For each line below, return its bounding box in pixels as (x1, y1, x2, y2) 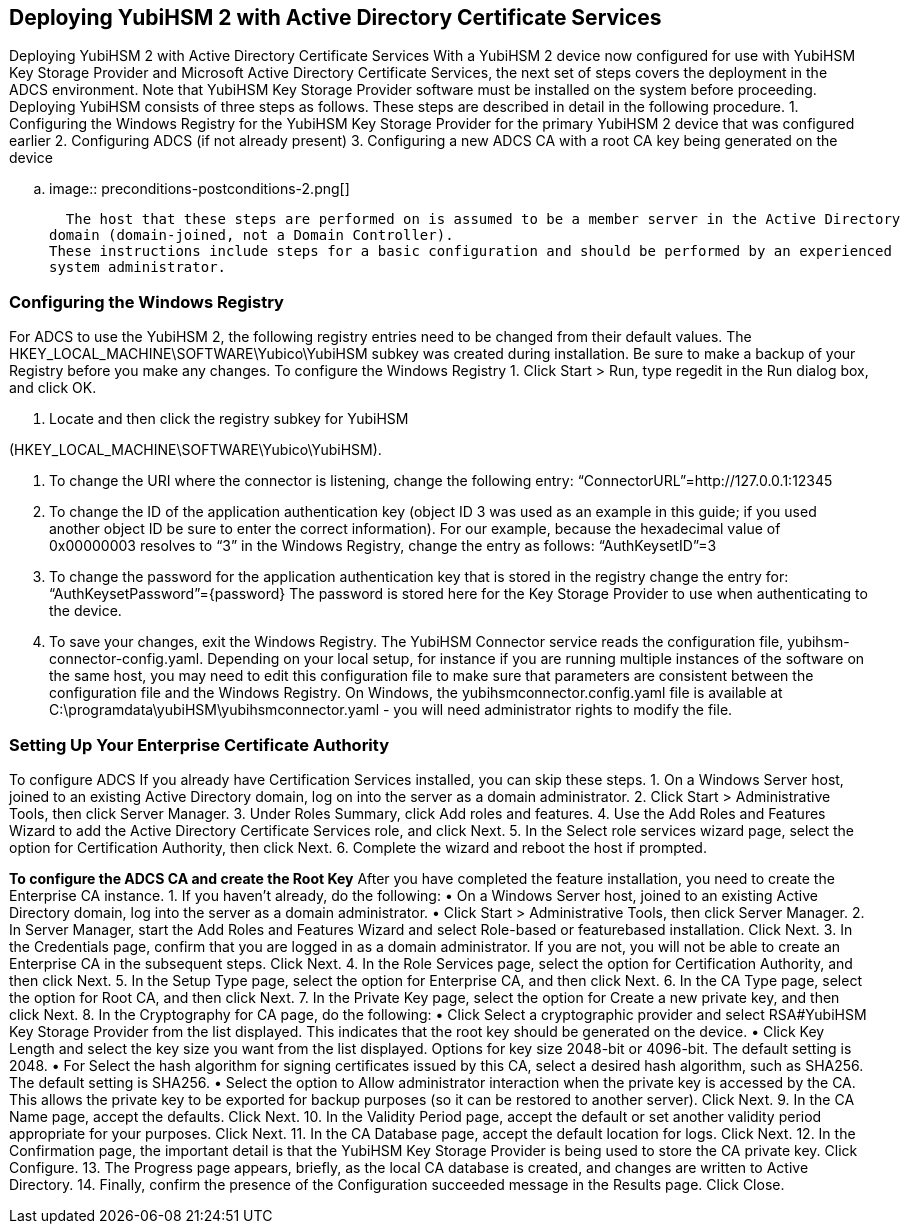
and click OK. (9, 379, 97, 397)
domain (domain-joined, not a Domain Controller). (49, 227, 454, 244)
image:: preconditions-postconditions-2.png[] (49, 180, 350, 198)
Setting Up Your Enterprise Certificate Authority (9, 734, 389, 755)
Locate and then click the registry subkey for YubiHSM (49, 410, 409, 428)
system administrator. (49, 259, 227, 276)
